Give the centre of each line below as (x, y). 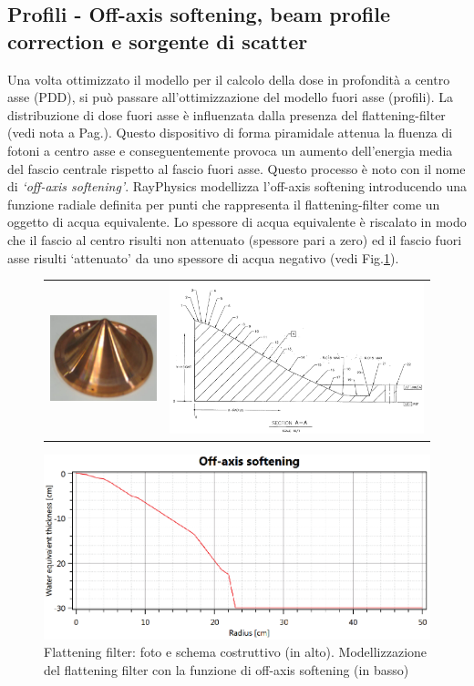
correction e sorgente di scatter (158, 41)
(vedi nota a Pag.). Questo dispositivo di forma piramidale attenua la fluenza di (230, 133)
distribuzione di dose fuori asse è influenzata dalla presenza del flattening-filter (227, 114)
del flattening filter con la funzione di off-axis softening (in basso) (227, 669)
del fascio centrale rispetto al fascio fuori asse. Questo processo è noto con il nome (237, 168)
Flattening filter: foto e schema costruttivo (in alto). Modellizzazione (236, 652)
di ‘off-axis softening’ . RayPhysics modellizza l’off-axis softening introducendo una (237, 186)
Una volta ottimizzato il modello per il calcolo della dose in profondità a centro (229, 79)
